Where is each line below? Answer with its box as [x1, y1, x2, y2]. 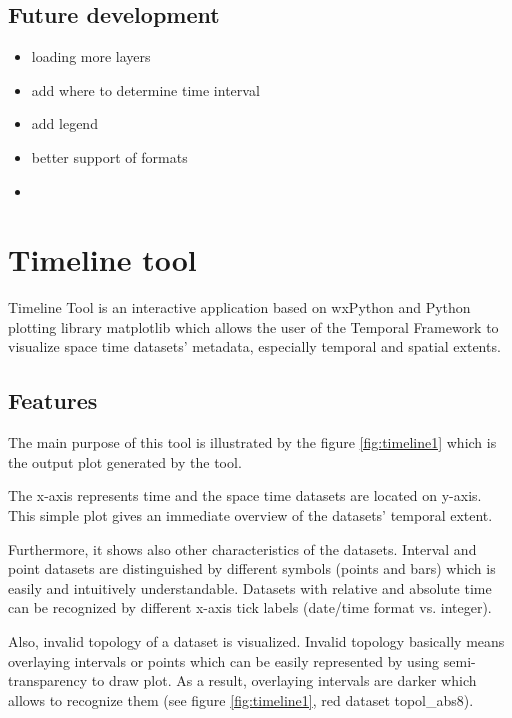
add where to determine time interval [31, 79, 260, 100]
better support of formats [31, 146, 188, 167]
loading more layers [31, 46, 151, 67]
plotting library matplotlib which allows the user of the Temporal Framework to [8, 316, 499, 337]
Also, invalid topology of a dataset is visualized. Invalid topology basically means [8, 631, 505, 652]
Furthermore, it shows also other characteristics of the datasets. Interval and [8, 538, 477, 559]
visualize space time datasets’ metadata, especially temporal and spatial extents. [8, 336, 501, 357]
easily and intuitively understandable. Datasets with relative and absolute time [8, 577, 492, 598]
